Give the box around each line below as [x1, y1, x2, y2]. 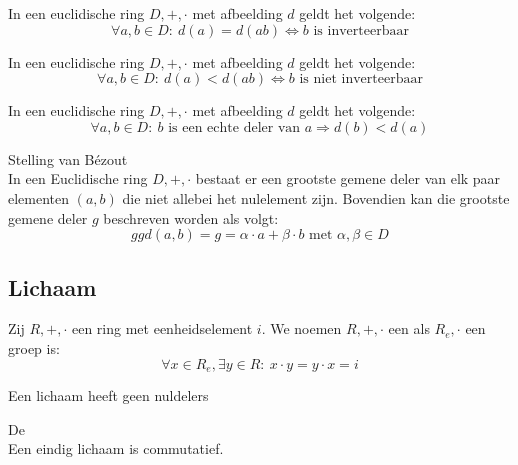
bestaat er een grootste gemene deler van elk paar [195, 168, 501, 189]
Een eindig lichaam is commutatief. [8, 438, 224, 459]
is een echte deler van [168, 120, 301, 135]
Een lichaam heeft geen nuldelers [8, 385, 209, 405]
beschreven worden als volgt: [103, 207, 279, 228]
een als [388, 318, 430, 339]
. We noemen [261, 318, 342, 339]
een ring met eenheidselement [71, 318, 253, 339]
